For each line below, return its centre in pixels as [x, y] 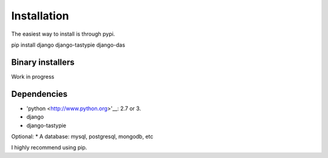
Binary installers [43, 62]
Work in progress [33, 76]
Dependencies [39, 94]
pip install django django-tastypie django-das [68, 45]
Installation [40, 16]
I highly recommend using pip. [49, 148]
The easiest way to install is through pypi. [63, 34]
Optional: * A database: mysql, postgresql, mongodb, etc [82, 136]
